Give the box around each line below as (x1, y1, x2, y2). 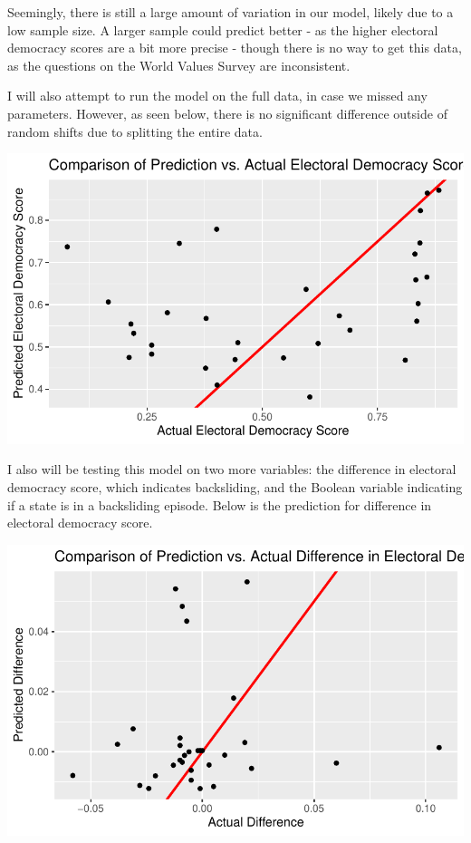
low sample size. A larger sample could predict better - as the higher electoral (7, 20, 438, 39)
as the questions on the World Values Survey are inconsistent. (7, 55, 351, 74)
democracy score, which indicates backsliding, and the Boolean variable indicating (7, 478, 463, 497)
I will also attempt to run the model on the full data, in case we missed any (7, 86, 428, 105)
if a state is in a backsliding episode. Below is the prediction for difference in (7, 495, 432, 514)
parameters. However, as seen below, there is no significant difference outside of (7, 103, 447, 122)
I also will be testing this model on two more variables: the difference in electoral (7, 460, 457, 479)
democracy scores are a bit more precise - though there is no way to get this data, (7, 38, 462, 57)
